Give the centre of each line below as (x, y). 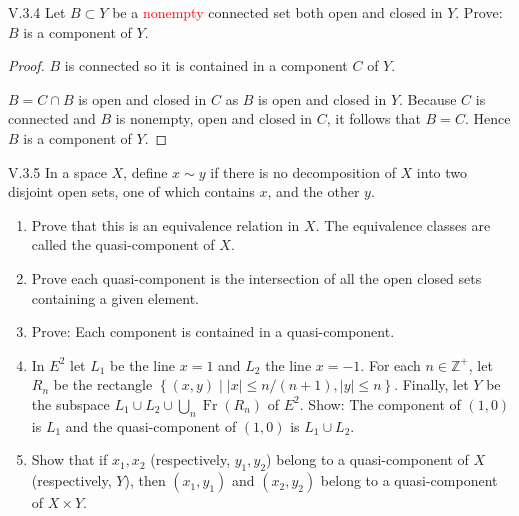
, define (145, 171)
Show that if (69, 459)
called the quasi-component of (123, 244)
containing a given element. (115, 297)
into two (442, 171)
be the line (143, 364)
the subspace (70, 403)
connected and (52, 118)
